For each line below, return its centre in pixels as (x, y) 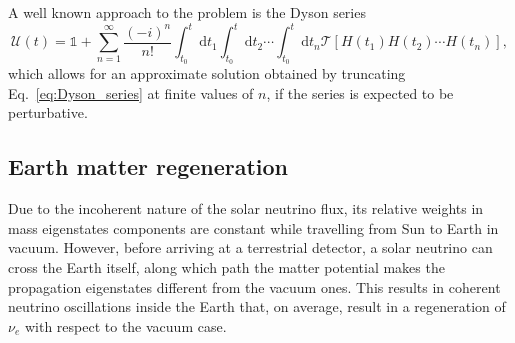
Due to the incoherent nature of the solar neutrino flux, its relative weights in (246, 208)
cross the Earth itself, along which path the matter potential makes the (226, 267)
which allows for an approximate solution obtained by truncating (207, 73)
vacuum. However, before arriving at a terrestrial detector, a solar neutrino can (250, 247)
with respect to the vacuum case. (125, 325)
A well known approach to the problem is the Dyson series (187, 12)
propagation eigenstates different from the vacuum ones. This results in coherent (254, 286)
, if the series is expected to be (360, 92)
